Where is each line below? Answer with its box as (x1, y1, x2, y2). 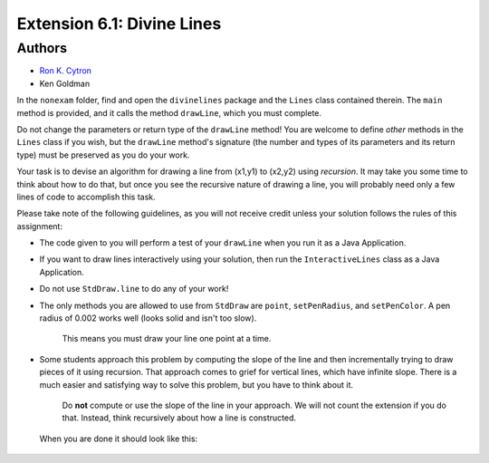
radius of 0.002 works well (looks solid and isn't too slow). (39, 313, 257, 323)
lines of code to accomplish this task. (16, 191, 156, 202)
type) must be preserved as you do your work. (16, 150, 190, 160)
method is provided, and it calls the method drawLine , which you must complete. (16, 107, 321, 118)
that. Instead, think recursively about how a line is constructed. (62, 412, 297, 423)
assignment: (16, 220, 63, 231)
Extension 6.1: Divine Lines (16, 14, 222, 34)
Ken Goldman (39, 78, 91, 89)
